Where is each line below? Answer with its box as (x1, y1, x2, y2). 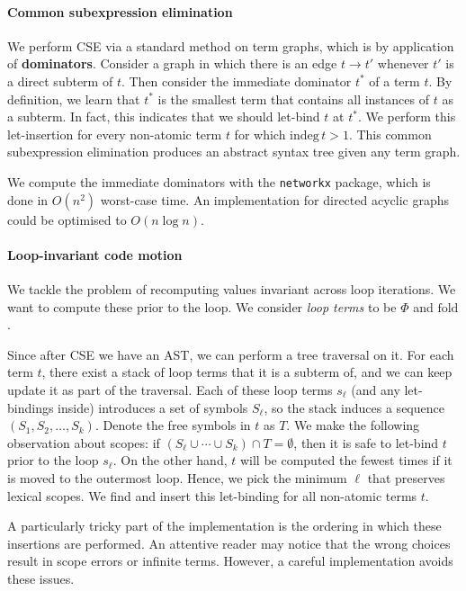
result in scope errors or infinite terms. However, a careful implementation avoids (7, 551, 453, 570)
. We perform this (357, 107, 456, 126)
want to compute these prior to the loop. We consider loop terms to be (7, 297, 397, 316)
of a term (369, 71, 420, 90)
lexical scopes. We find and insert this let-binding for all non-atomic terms (7, 486, 417, 505)
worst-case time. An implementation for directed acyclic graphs (100, 190, 450, 209)
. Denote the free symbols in (94, 416, 251, 434)
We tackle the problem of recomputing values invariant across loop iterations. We (7, 280, 456, 298)
